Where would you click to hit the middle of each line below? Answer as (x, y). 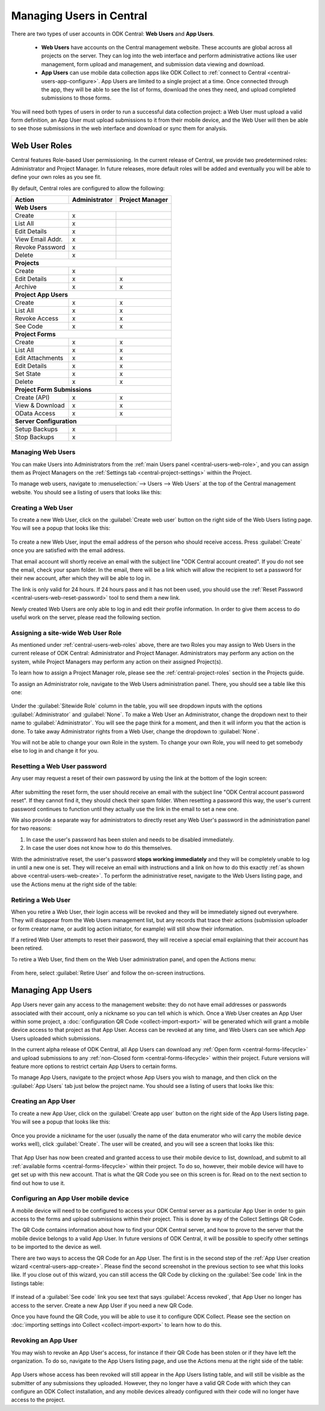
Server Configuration (46, 421)
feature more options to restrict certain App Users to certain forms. (94, 1066)
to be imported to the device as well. (56, 1247)
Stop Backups (35, 437)
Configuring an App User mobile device (70, 1198)
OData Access (35, 413)
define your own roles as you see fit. (56, 177)
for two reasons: (32, 828)
